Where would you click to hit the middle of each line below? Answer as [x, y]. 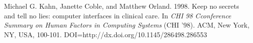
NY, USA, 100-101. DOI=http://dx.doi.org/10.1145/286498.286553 [106, 34]
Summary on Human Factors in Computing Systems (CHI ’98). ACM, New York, [127, 25]
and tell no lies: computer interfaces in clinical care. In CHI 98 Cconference [118, 15]
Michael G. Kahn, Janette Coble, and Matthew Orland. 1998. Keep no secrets [122, 6]
